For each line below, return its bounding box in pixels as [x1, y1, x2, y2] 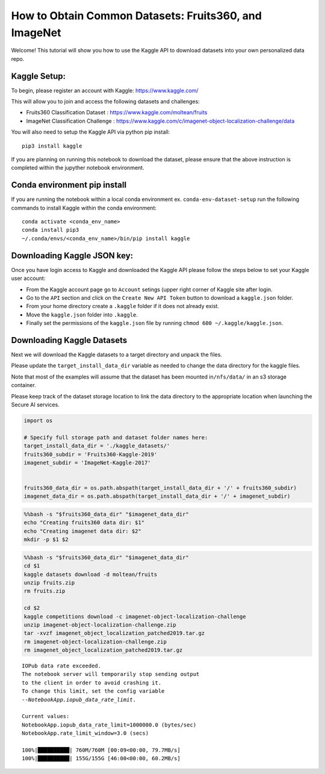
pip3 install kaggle [22, 142, 82, 149]
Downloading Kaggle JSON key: [11, 250, 134, 261]
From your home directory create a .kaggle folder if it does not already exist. [26, 303, 220, 310]
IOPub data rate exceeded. [22, 663, 102, 669]
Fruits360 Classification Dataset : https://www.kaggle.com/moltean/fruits [26, 109, 208, 116]
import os [23, 417, 53, 424]
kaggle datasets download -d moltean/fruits [23, 571, 158, 578]
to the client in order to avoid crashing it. [22, 679, 162, 686]
